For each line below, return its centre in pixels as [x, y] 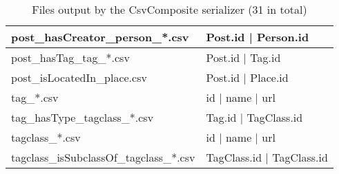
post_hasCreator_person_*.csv [100, 37]
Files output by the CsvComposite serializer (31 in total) [169, 9]
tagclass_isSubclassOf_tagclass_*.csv [103, 157]
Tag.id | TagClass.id [254, 117]
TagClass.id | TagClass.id [267, 157]
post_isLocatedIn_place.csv [79, 77]
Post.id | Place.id [247, 77]
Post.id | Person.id [258, 37]
